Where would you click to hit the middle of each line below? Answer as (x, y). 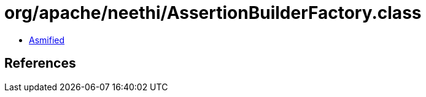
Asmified (47, 40)
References (40, 63)
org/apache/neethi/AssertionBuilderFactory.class (213, 13)
